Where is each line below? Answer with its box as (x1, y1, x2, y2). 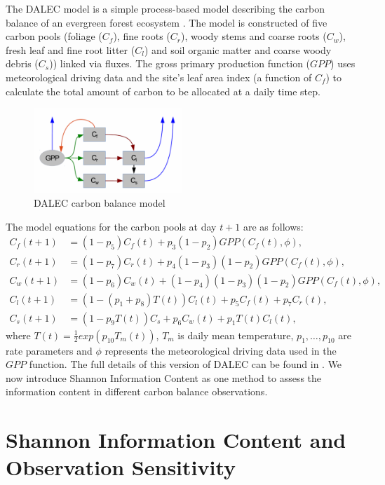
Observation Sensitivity (6, 453, 236, 481)
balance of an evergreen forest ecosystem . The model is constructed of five (6, 15, 327, 29)
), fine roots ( (113, 29, 170, 43)
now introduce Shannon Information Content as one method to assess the (6, 370, 322, 385)
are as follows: (243, 219, 304, 233)
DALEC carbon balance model (34, 196, 166, 210)
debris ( (6, 56, 39, 71)
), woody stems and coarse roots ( (181, 29, 327, 43)
